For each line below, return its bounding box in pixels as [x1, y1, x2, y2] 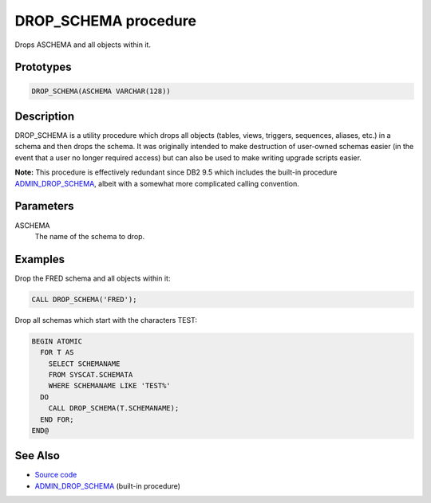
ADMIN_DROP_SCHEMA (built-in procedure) [34, 481, 181, 490]
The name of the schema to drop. [34, 231, 145, 241]
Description [14, 109, 75, 123]
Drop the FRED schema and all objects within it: [14, 273, 171, 283]
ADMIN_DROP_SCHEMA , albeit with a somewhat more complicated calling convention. [14, 179, 299, 188]
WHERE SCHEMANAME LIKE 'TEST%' [48, 381, 171, 391]
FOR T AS [40, 348, 74, 357]
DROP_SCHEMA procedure [14, 12, 197, 29]
